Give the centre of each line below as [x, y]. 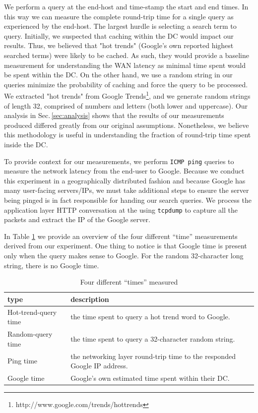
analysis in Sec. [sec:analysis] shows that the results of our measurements [114, 115]
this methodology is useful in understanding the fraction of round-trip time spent [128, 135]
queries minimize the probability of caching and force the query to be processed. [126, 84]
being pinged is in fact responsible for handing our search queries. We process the [128, 200]
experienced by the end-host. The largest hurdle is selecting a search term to [120, 26]
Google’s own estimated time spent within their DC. [150, 378]
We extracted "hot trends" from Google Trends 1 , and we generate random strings [127, 95]
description [90, 299]
